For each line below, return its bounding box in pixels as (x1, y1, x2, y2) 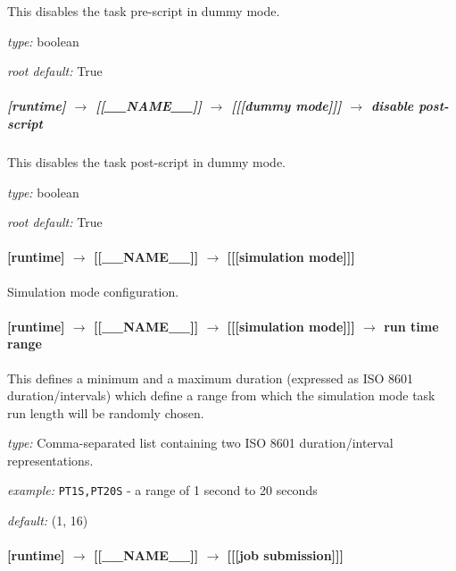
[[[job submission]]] (227, 546, 344, 565)
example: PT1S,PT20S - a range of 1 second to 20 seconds (7, 481, 318, 500)
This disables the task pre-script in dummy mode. (7, 2, 280, 20)
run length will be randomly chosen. (7, 403, 204, 422)
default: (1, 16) (7, 511, 88, 530)
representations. (7, 450, 94, 469)
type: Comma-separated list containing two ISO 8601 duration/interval (7, 433, 394, 452)
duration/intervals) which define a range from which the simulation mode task (7, 386, 435, 405)
